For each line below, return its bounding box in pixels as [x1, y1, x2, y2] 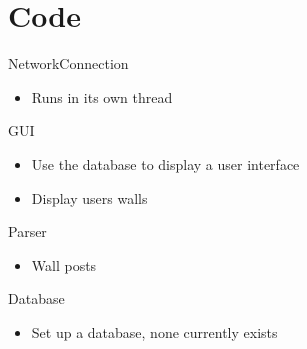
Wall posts [31, 254, 97, 275]
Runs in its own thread [31, 86, 173, 107]
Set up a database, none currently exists [31, 321, 278, 342]
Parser [8, 221, 47, 242]
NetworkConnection [8, 53, 129, 74]
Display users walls [31, 187, 148, 208]
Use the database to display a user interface [31, 153, 300, 174]
